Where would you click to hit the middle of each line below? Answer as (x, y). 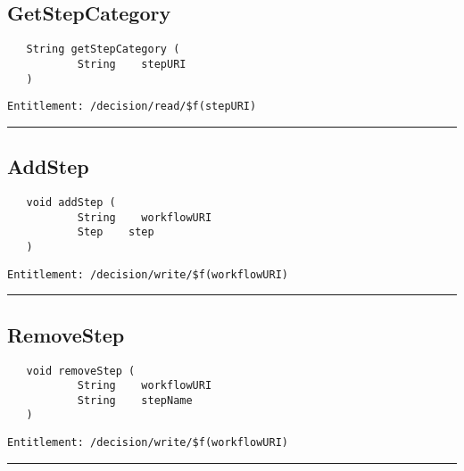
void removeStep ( (81, 371)
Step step (116, 232)
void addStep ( (71, 203)
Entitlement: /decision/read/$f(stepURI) (132, 107)
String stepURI (132, 64)
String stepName (135, 400)
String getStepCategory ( (103, 50)
